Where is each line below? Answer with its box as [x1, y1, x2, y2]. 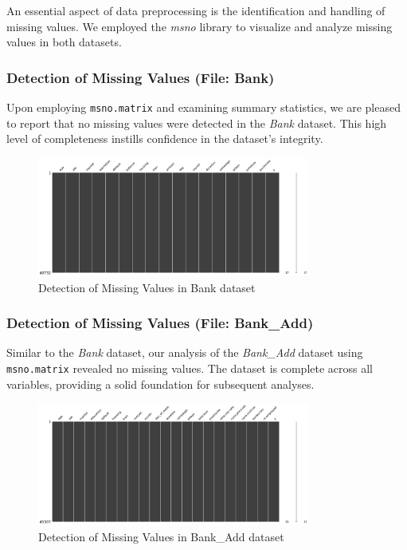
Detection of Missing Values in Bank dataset [38, 279, 256, 295]
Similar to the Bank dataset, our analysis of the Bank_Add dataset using [6, 344, 363, 361]
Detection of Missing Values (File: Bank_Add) [6, 313, 314, 333]
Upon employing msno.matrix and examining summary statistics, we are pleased [6, 99, 401, 115]
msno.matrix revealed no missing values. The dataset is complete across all [6, 359, 374, 376]
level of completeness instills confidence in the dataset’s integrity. [6, 130, 323, 147]
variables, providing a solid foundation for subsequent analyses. [6, 375, 315, 392]
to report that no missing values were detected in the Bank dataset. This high [6, 114, 387, 131]
